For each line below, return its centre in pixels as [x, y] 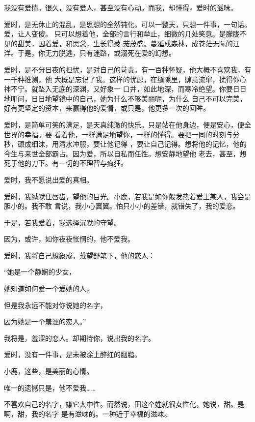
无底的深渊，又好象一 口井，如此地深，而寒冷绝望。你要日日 [149, 89]
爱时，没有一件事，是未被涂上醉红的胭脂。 [73, 354]
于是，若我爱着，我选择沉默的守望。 [62, 222]
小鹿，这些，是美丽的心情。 [49, 371]
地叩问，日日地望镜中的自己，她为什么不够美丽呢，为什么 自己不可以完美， [125, 98]
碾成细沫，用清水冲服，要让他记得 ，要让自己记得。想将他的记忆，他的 [132, 144]
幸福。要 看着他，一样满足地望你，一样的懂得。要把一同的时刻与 [128, 134]
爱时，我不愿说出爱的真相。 [49, 179]
